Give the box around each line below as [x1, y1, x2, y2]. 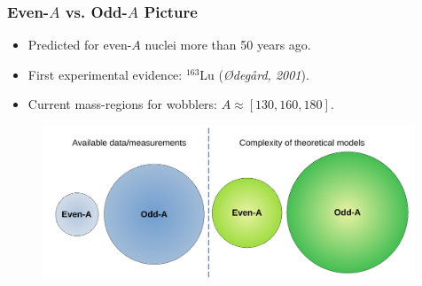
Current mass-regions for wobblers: [27, 95, 218, 113]
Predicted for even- [27, 35, 132, 54]
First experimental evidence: [27, 65, 183, 83]
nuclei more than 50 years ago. [145, 35, 311, 54]
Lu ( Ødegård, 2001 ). [199, 65, 309, 83]
